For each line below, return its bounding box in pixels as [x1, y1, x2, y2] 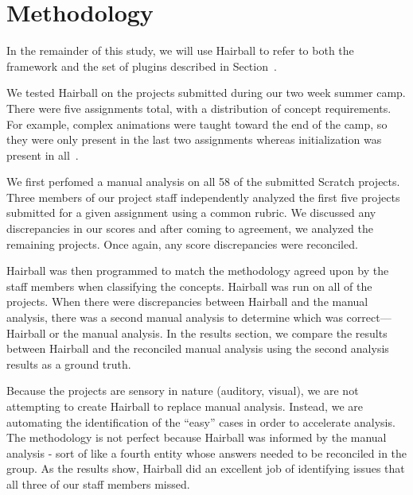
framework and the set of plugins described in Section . [6, 57, 277, 74]
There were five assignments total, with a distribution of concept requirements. [6, 99, 392, 116]
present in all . [6, 146, 79, 163]
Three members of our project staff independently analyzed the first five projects [6, 188, 400, 205]
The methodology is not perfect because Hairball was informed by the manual [6, 429, 387, 446]
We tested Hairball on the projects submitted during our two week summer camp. [6, 84, 406, 101]
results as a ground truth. [6, 355, 131, 372]
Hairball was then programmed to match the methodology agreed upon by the [6, 262, 389, 279]
